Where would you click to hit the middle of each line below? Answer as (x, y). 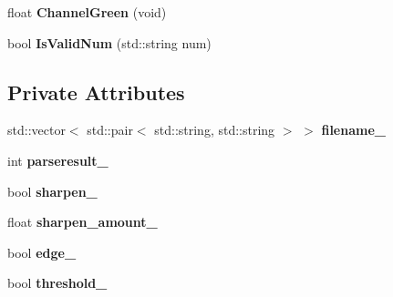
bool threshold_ (57, 283)
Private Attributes (96, 92)
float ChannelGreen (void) (87, 12)
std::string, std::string (215, 130)
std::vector (36, 130)
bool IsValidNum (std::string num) (109, 42)
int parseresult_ (58, 160)
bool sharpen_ (52, 191)
